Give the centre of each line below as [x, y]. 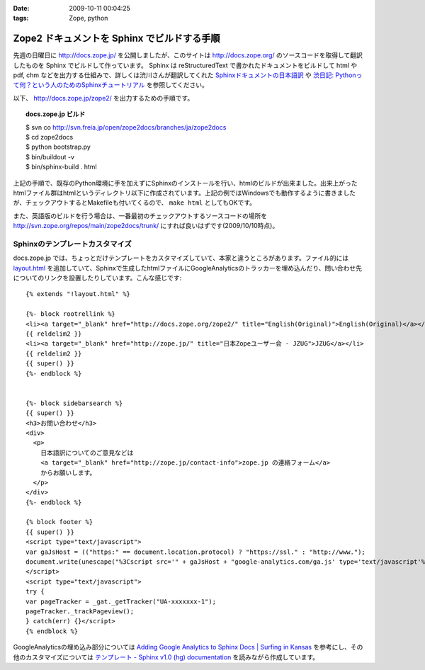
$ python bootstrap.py [58, 147]
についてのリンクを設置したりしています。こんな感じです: [97, 278]
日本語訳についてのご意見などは [87, 453]
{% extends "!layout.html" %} [78, 294]
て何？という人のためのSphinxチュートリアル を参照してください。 [111, 85]
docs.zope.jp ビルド [56, 114]
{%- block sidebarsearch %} [74, 403]
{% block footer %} [59, 522]
